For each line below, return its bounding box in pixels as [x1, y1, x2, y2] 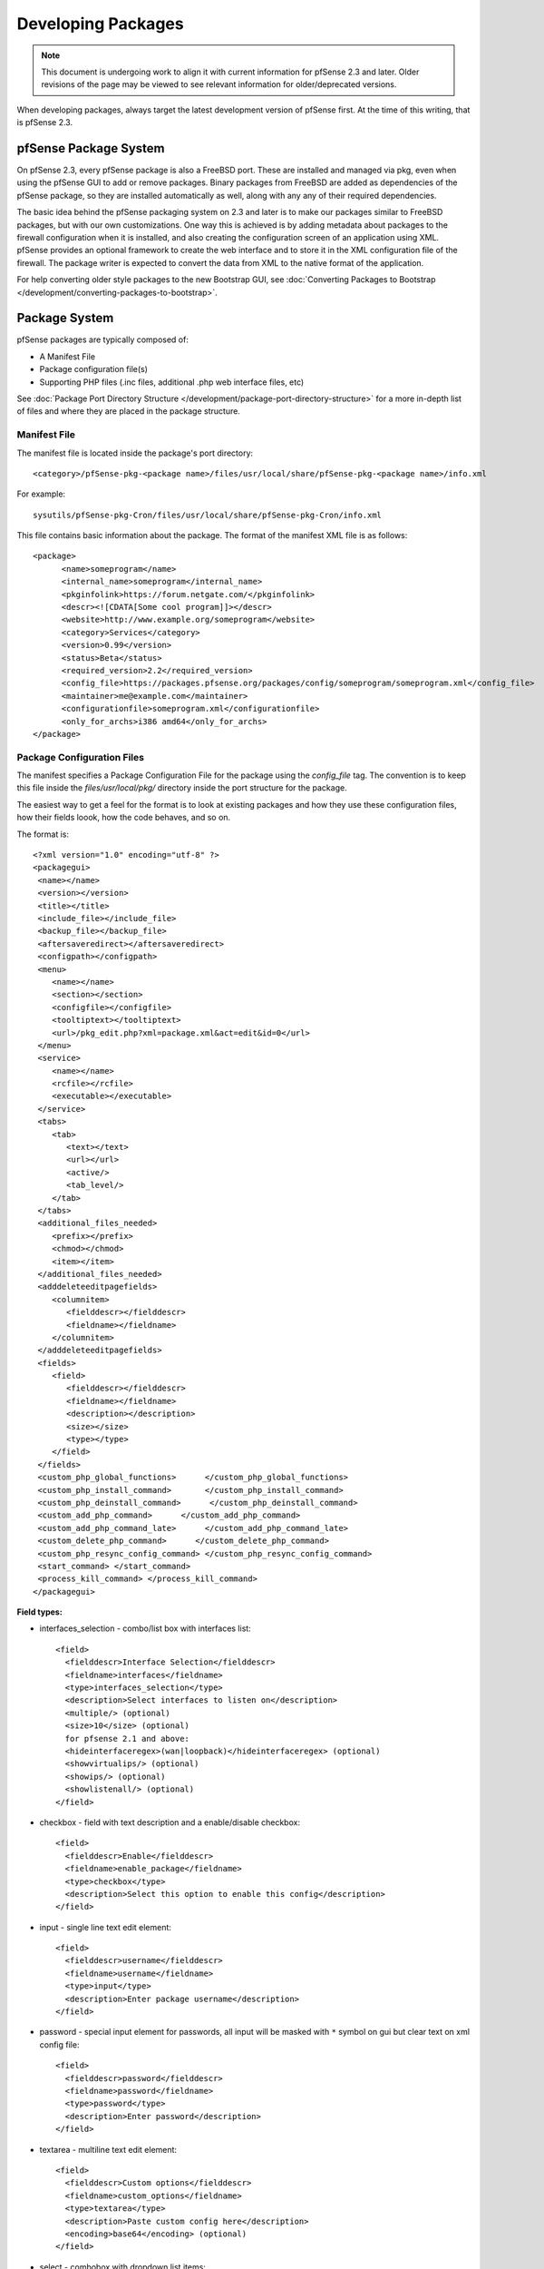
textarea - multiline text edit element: [39, 2144, 177, 2155]
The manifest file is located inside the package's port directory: [16, 447, 254, 458]
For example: [16, 488, 66, 499]
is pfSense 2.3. [16, 117, 73, 128]
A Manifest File [39, 350, 95, 362]
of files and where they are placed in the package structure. [16, 406, 240, 417]
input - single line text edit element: [39, 1921, 172, 1932]
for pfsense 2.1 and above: [64, 1734, 190, 1743]
